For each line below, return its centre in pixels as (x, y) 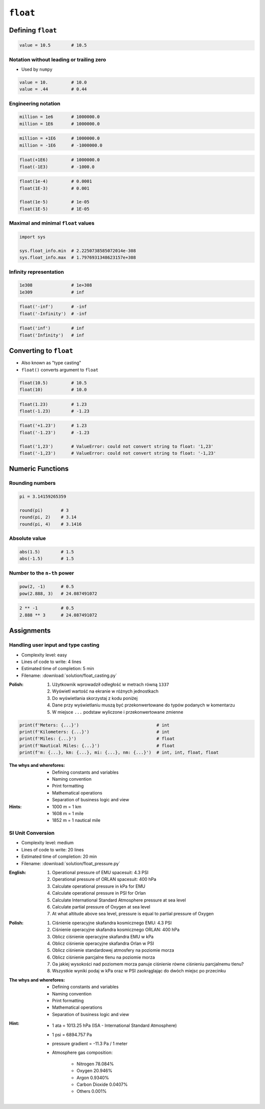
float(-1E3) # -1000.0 (57, 167)
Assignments (30, 631)
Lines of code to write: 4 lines (51, 662)
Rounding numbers (32, 483)
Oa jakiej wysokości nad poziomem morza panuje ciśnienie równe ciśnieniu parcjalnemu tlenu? (148, 964)
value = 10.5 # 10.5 (53, 45)
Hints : (15, 807)
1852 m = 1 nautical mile (76, 820)
